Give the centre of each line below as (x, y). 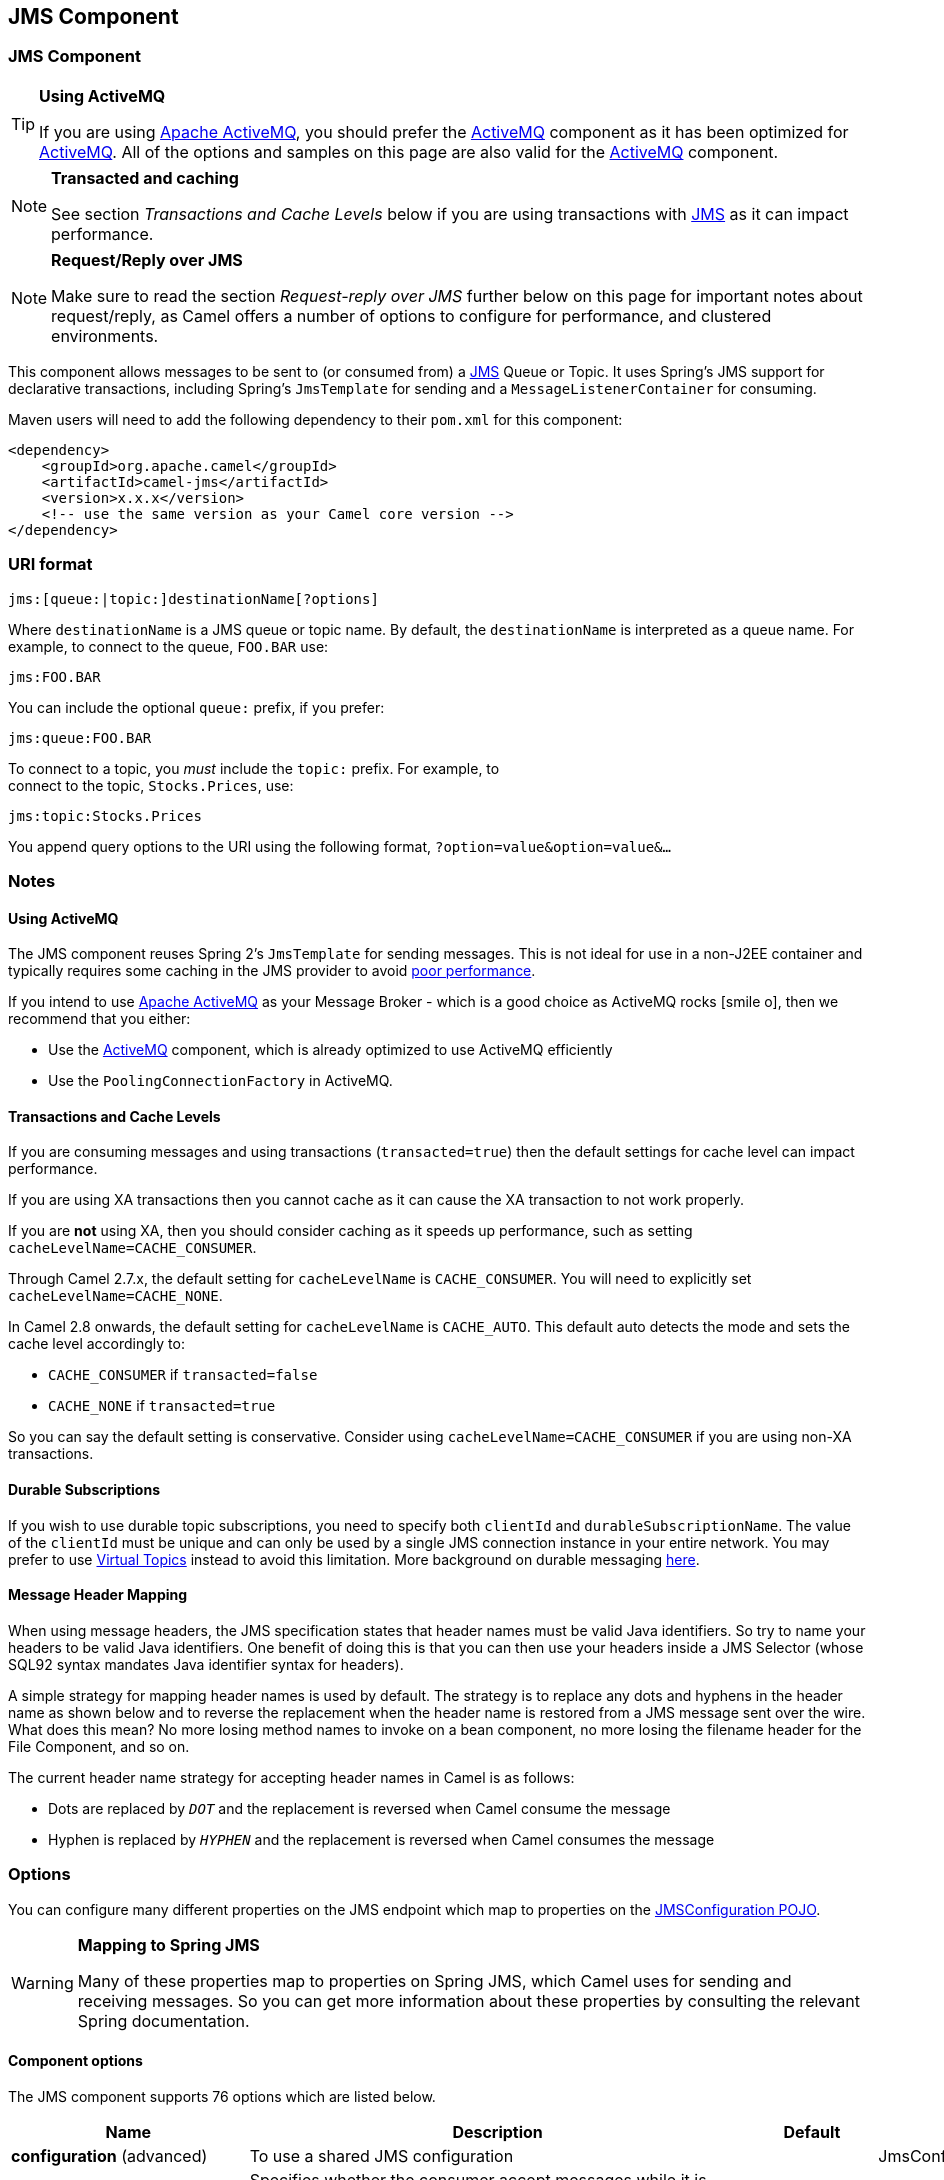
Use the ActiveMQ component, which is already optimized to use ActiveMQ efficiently (330, 1050)
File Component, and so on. (99, 1746)
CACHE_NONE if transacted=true (162, 1406)
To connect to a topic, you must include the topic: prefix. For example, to (254, 768)
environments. (105, 335)
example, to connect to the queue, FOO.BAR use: (168, 646)
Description (497, 2131)
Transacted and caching (145, 177)
